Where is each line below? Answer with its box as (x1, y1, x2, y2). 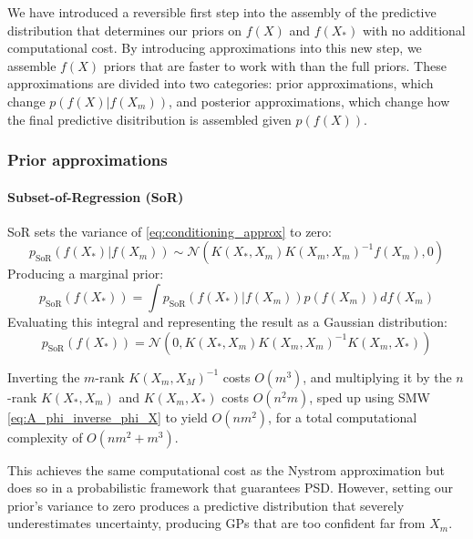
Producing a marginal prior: (7, 264, 164, 283)
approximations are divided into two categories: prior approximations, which (7, 74, 434, 93)
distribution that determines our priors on (7, 20, 242, 39)
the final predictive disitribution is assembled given (7, 109, 292, 128)
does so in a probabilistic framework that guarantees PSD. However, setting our (7, 478, 454, 497)
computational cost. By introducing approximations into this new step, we (7, 38, 422, 57)
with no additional (362, 20, 466, 39)
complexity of (7, 427, 83, 446)
